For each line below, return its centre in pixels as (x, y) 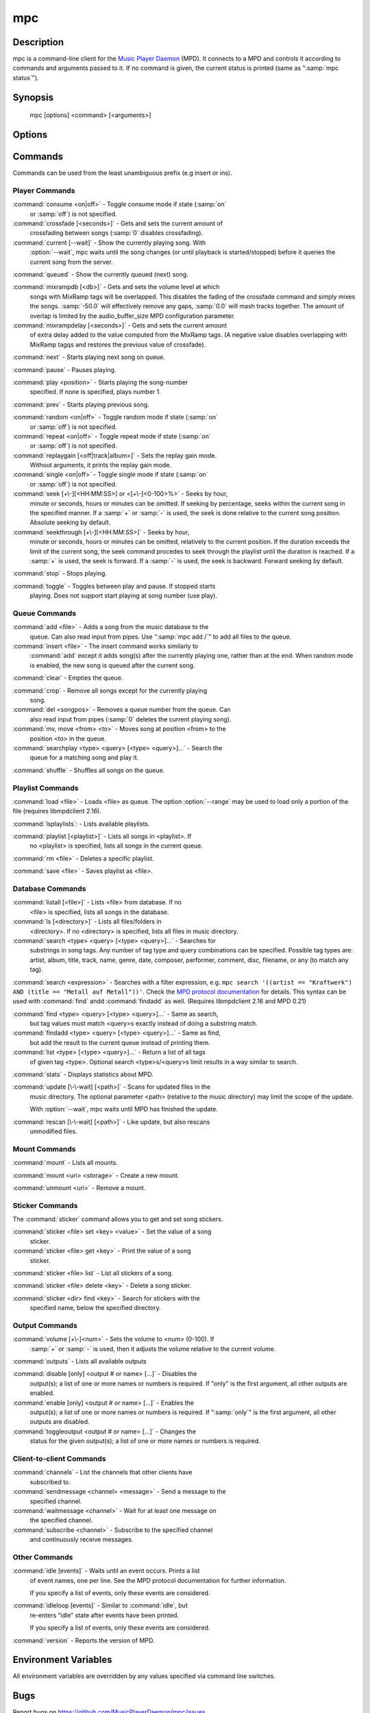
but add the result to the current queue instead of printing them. (120, 1042)
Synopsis (33, 97)
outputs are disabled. (60, 1422)
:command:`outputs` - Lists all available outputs (79, 1361)
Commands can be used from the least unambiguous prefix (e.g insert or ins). (122, 173)
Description (38, 42)
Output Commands (45, 1325)
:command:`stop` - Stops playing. (60, 574)
